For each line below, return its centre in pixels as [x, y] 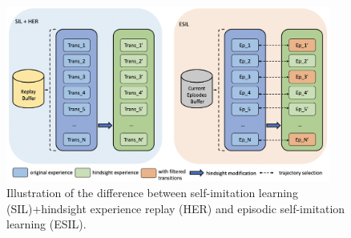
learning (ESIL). [46, 224]
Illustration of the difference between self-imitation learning [152, 192]
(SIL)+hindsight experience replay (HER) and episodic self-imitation [176, 208]
